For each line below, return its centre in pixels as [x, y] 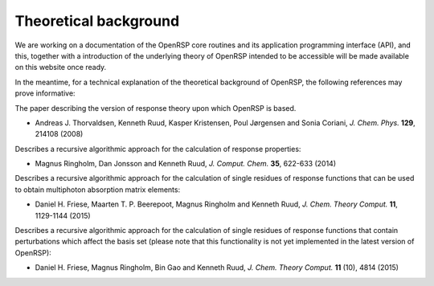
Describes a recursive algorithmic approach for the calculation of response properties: [158, 149]
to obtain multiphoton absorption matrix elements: [98, 190]
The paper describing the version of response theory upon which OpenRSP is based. [156, 108]
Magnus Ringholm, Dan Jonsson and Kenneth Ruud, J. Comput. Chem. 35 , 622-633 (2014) [186, 164]
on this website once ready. [61, 67]
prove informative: [45, 93]
